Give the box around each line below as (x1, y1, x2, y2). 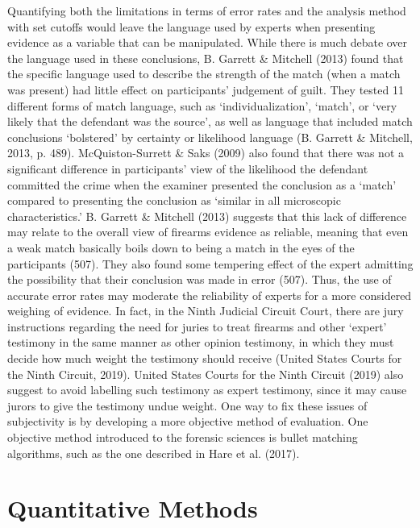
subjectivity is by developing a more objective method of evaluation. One (7, 413, 368, 430)
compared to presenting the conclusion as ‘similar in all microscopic (7, 192, 341, 209)
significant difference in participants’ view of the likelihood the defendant (7, 160, 368, 177)
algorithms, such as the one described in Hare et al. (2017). (7, 444, 300, 461)
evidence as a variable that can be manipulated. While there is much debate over (7, 34, 408, 51)
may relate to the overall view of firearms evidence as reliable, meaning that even (7, 223, 409, 240)
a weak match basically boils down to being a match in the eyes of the (7, 239, 355, 256)
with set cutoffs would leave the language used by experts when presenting (7, 18, 376, 35)
